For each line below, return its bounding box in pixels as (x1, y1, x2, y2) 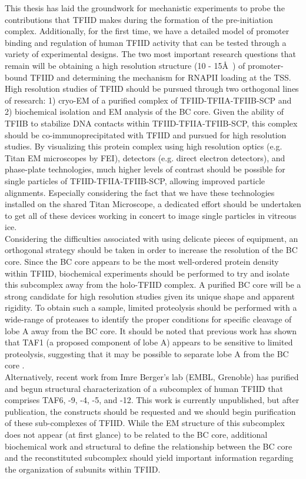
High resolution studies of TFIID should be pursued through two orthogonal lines (5, 82, 299, 95)
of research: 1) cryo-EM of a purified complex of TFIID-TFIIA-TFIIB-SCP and (5, 94, 292, 106)
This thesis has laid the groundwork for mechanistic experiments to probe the (5, 2, 285, 14)
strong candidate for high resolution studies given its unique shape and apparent (5, 290, 295, 302)
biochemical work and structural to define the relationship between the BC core (5, 440, 292, 452)
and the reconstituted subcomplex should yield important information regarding (5, 451, 294, 464)
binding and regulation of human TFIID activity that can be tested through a (5, 36, 287, 48)
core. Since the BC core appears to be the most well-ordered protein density (5, 255, 279, 268)
